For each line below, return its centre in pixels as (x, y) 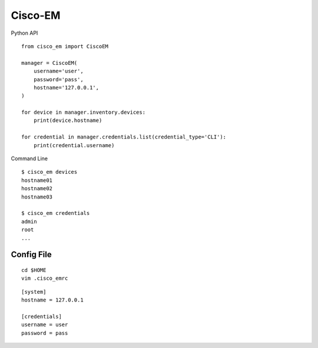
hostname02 (37, 189)
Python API (24, 33)
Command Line (29, 158)
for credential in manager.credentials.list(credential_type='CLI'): (124, 137)
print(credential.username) (74, 145)
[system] (34, 292)
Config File (32, 255)
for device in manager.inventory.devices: (84, 112)
